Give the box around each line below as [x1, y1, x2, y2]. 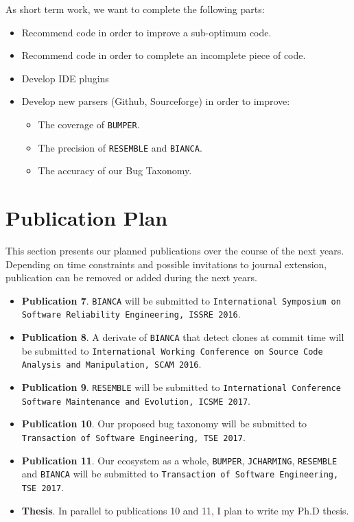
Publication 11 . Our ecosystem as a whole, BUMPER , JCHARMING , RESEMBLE [21, 453, 338, 467]
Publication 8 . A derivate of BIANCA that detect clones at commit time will [21, 330, 344, 344]
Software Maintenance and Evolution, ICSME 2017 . [21, 393, 251, 407]
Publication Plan [5, 204, 168, 232]
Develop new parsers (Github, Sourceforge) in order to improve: [21, 94, 290, 108]
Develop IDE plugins [21, 71, 109, 85]
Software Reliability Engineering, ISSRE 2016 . [21, 307, 241, 321]
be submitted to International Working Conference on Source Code [21, 343, 323, 357]
